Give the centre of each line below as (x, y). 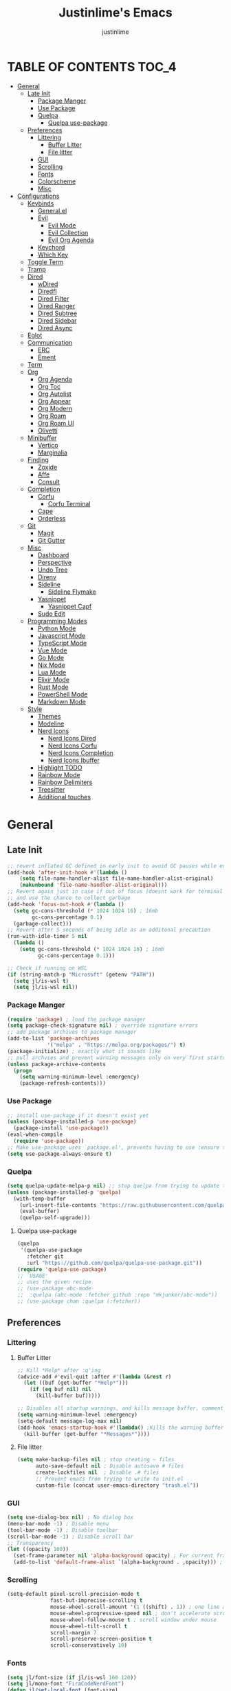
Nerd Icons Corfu (73, 746)
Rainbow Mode (59, 774)
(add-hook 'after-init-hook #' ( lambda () (67, 872)
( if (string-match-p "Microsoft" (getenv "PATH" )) (81, 974)
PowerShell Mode (63, 694)
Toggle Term (45, 262)
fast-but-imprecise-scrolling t (97, 1601)
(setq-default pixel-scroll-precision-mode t (73, 1594)
